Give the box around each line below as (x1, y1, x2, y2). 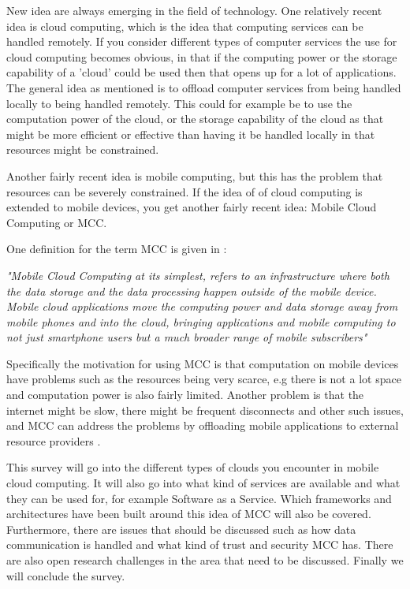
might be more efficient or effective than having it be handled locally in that (6, 125, 375, 142)
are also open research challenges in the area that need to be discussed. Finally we (6, 552, 404, 568)
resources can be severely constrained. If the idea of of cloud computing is (6, 183, 363, 199)
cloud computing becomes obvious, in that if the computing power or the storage (6, 48, 397, 65)
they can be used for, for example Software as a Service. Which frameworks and (6, 490, 392, 506)
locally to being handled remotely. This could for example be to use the (6, 95, 352, 111)
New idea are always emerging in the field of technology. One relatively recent (6, 2, 382, 18)
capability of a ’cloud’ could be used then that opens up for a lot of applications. (6, 64, 397, 80)
